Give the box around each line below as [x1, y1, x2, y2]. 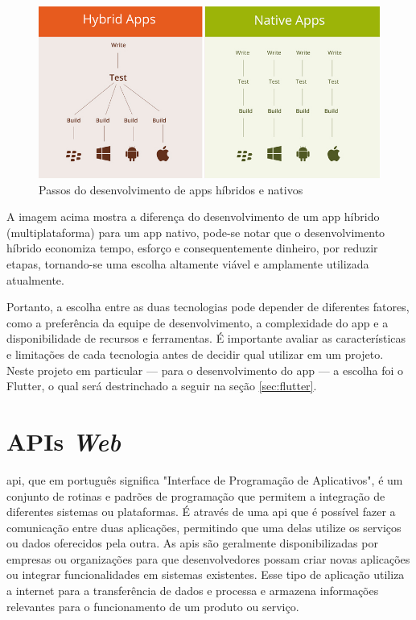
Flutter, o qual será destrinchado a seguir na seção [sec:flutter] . [6, 377, 317, 394]
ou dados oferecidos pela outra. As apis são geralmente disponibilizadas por [6, 535, 378, 551]
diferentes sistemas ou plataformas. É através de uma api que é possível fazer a [6, 503, 396, 520]
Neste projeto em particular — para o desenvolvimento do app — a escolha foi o [6, 361, 404, 378]
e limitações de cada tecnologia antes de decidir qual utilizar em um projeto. [6, 346, 384, 362]
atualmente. [6, 271, 64, 288]
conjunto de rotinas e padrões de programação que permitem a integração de [6, 487, 385, 504]
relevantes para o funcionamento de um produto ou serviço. [6, 597, 299, 614]
